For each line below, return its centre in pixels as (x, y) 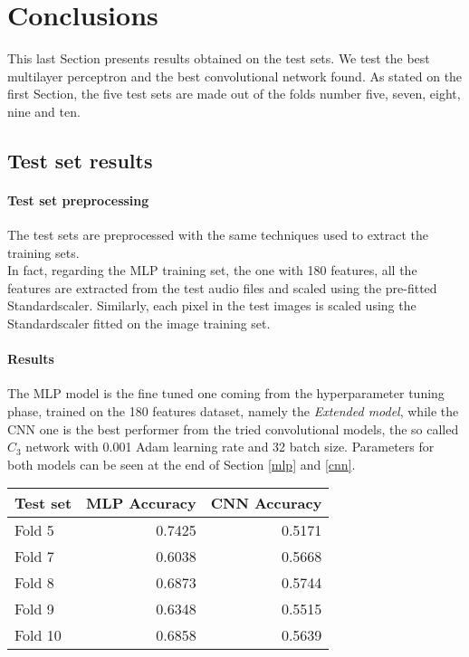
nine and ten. (44, 111)
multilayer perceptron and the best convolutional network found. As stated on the (235, 76)
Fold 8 (34, 583)
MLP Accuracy (141, 503)
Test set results (80, 160)
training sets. (43, 252)
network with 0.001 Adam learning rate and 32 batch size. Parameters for (230, 447)
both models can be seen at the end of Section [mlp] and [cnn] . (182, 464)
